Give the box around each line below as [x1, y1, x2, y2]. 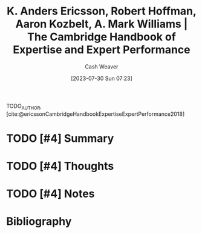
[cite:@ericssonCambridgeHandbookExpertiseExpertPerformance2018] [6, 110, 185, 118]
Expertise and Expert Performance [13, 43, 191, 57]
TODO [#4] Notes [6, 187, 95, 201]
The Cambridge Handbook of [27, 30, 177, 44]
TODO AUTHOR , [6, 102, 42, 111]
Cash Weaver [85, 62, 119, 70]
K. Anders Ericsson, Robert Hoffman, [7, 4, 197, 18]
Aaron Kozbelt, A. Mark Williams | [15, 17, 188, 31]
